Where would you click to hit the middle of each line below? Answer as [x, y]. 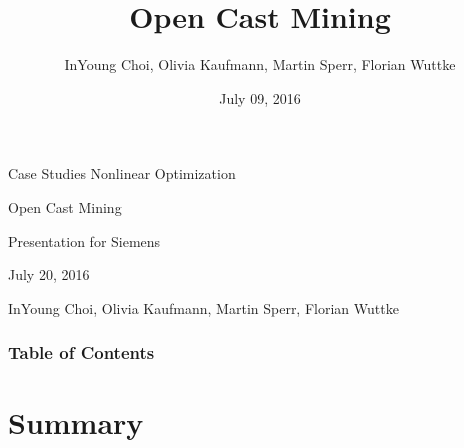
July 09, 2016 [260, 97]
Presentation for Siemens [84, 240]
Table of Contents [81, 352]
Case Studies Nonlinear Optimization [122, 173]
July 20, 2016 [49, 274]
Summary [76, 422]
